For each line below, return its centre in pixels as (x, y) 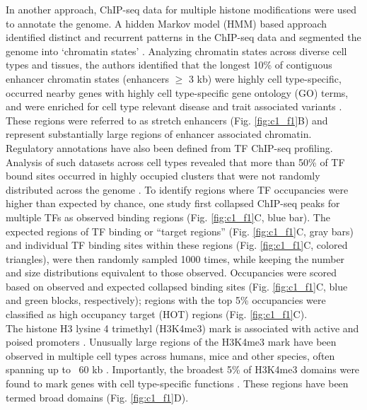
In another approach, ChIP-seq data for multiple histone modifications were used (181, 9)
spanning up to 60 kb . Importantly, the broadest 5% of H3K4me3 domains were (183, 369)
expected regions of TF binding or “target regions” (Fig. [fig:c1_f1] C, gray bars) (180, 231)
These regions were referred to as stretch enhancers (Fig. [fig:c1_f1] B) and (167, 120)
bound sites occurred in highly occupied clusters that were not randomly (163, 176)
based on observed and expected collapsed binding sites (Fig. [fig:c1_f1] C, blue (177, 286)
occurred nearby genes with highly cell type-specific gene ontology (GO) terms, (177, 92)
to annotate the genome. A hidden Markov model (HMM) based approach (167, 23)
